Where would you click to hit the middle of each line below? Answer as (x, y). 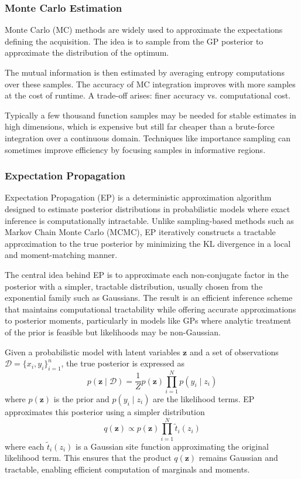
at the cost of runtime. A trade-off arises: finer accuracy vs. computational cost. (148, 95)
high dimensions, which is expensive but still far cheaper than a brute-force (140, 126)
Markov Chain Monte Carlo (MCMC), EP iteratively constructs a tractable (140, 232)
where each (25, 446)
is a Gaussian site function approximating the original (172, 446)
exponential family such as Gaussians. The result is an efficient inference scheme (149, 298)
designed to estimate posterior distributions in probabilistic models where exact (148, 208)
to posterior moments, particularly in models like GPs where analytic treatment (148, 320)
